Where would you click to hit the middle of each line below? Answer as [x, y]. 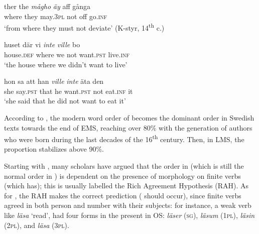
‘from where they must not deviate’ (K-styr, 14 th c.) [84, 27]
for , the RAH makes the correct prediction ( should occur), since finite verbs [123, 195]
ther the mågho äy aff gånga [47, 6]
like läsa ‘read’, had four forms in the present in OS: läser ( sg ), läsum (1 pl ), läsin [129, 215]
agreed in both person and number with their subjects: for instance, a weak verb [128, 205]
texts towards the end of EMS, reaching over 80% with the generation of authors [128, 127]
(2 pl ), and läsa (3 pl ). [37, 225]
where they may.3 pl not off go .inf [56, 16]
